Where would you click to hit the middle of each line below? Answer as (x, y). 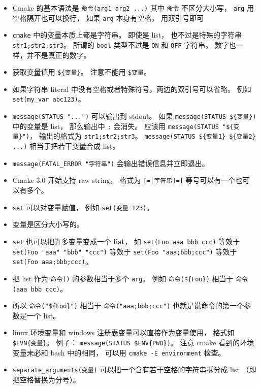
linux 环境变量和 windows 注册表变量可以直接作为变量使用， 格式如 (123, 332)
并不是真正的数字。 (59, 55)
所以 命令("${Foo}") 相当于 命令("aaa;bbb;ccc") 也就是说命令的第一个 (128, 305)
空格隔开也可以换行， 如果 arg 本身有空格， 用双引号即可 (108, 18)
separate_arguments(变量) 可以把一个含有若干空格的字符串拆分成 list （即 (134, 369)
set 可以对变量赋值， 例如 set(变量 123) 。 (83, 207)
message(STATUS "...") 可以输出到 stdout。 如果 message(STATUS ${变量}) (134, 116)
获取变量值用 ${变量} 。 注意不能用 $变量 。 (82, 72)
